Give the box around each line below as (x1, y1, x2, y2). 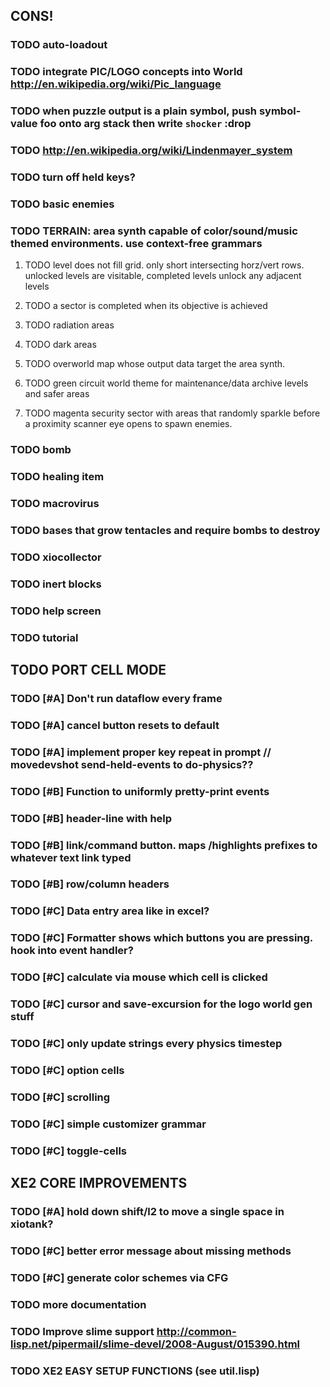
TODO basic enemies (10, 197, 115, 211)
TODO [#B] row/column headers (10, 877, 170, 891)
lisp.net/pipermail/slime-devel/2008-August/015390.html (10, 1337, 301, 1351)
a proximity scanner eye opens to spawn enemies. (24, 418, 233, 430)
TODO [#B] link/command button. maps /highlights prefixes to (10, 838, 318, 852)
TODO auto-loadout (10, 38, 108, 52)
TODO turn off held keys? (10, 170, 136, 184)
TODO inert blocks (10, 577, 102, 591)
